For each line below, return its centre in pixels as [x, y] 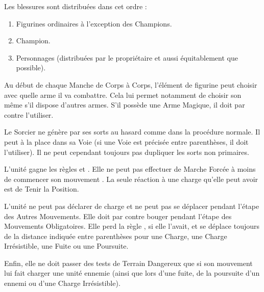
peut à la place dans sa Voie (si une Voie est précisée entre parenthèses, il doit [126, 141]
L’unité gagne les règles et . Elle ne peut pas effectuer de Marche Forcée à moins [130, 169]
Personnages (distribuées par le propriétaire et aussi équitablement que [127, 57]
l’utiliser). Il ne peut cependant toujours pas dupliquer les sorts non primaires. [127, 152]
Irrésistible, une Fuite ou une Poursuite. [66, 246]
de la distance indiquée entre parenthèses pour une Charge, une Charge [116, 236]
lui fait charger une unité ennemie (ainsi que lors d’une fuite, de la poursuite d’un [132, 273]
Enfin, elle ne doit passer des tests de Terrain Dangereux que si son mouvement [128, 263]
